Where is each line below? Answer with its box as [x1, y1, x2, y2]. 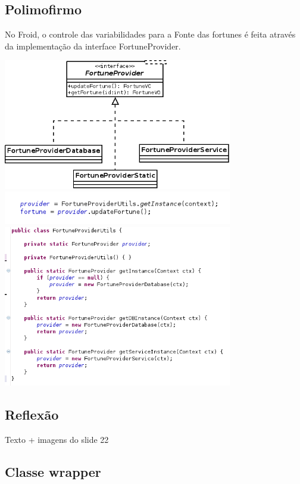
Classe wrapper [5, 462, 101, 480]
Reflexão [5, 405, 59, 423]
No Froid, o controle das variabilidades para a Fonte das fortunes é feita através [5, 28, 296, 41]
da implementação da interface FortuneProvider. [5, 39, 181, 52]
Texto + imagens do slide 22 [5, 433, 109, 445]
